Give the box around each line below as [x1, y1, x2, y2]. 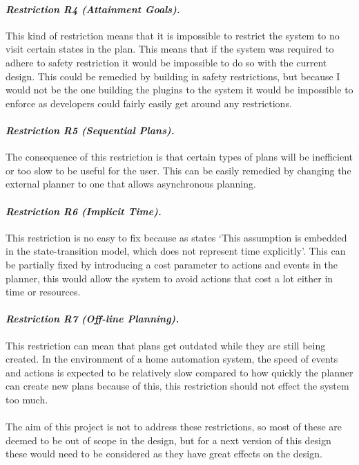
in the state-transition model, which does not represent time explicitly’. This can [6, 244, 346, 258]
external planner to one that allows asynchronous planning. [6, 176, 256, 191]
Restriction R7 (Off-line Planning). [6, 311, 179, 326]
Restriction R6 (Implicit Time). [6, 203, 162, 218]
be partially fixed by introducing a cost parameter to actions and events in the [6, 257, 338, 271]
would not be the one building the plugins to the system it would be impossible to [6, 82, 353, 97]
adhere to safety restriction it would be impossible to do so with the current [6, 55, 327, 69]
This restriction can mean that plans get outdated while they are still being [6, 338, 326, 352]
